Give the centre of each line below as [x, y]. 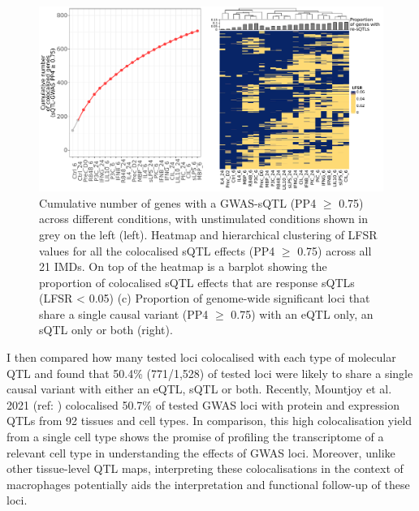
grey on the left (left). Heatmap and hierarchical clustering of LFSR [208, 234]
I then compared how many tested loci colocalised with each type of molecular [201, 357]
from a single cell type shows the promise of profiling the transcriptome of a [195, 437]
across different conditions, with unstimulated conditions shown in [204, 219]
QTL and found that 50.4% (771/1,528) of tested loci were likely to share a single [210, 373]
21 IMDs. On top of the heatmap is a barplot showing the [183, 266]
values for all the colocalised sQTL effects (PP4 [157, 250]
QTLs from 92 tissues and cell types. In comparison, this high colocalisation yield [209, 421]
